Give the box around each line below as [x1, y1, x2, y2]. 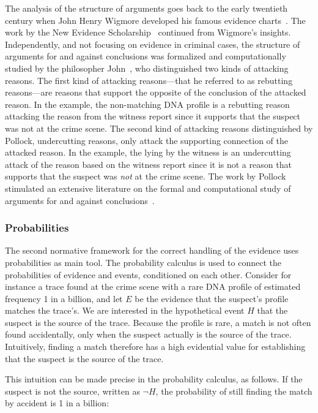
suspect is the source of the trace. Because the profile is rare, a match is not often [5, 316, 311, 328]
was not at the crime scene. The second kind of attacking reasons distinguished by [5, 121, 313, 134]
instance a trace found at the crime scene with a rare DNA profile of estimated [5, 280, 301, 293]
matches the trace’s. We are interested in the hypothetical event [5, 304, 245, 317]
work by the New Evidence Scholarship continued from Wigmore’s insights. [5, 26, 291, 39]
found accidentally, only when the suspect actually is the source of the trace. [5, 328, 292, 341]
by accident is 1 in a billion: [5, 396, 109, 409]
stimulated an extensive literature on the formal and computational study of [5, 181, 291, 194]
